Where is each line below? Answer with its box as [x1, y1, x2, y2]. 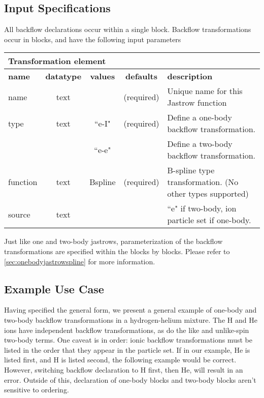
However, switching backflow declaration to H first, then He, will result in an [4, 364, 243, 375]
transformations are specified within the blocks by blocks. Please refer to [4, 246, 230, 256]
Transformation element [8, 55, 106, 67]
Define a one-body [167, 111, 232, 124]
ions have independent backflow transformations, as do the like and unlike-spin [4, 324, 249, 335]
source [8, 208, 30, 220]
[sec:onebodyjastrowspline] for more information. [4, 256, 155, 266]
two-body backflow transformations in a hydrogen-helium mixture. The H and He [4, 314, 257, 325]
